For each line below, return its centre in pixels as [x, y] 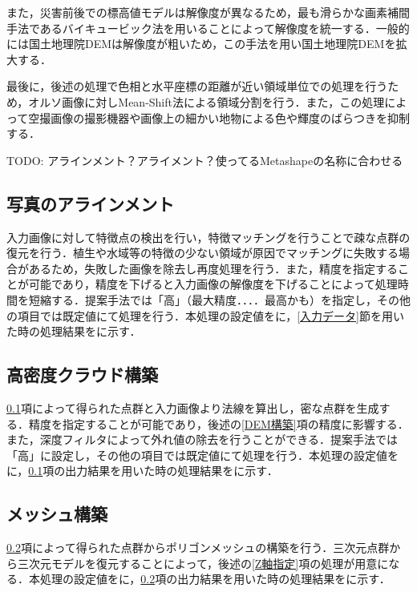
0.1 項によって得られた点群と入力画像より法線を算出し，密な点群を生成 [193, 407]
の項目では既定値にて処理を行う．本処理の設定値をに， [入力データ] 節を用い [205, 315]
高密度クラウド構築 [82, 375]
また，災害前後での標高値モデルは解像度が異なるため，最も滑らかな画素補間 [208, 12]
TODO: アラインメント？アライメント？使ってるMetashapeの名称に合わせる [205, 160]
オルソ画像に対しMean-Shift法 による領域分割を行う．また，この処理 [206, 101]
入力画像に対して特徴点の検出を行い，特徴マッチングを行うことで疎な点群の [208, 237]
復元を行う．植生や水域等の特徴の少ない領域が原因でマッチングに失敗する [202, 253]
